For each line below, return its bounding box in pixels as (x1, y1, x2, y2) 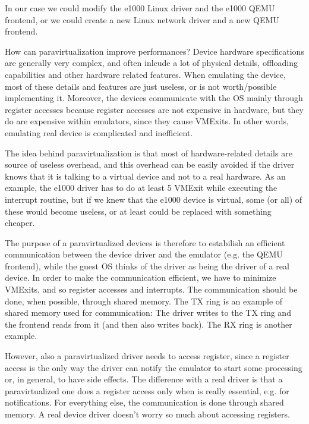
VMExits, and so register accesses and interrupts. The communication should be (5, 283, 298, 296)
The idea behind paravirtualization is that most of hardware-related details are (5, 146, 292, 159)
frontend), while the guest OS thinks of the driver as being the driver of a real (5, 259, 289, 272)
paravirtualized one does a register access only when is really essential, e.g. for (5, 384, 289, 397)
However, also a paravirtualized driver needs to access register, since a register (5, 350, 289, 362)
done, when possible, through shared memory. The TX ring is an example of (5, 294, 283, 307)
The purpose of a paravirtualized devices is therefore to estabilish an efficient (5, 236, 285, 249)
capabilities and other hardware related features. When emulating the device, (5, 68, 286, 80)
